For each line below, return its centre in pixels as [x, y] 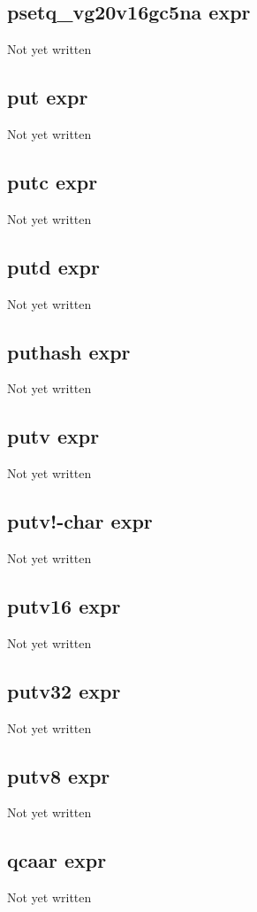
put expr [48, 97]
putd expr [53, 266]
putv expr [53, 436]
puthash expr [69, 351]
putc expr [53, 181]
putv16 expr [64, 605]
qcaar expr [57, 860]
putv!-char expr [80, 521]
